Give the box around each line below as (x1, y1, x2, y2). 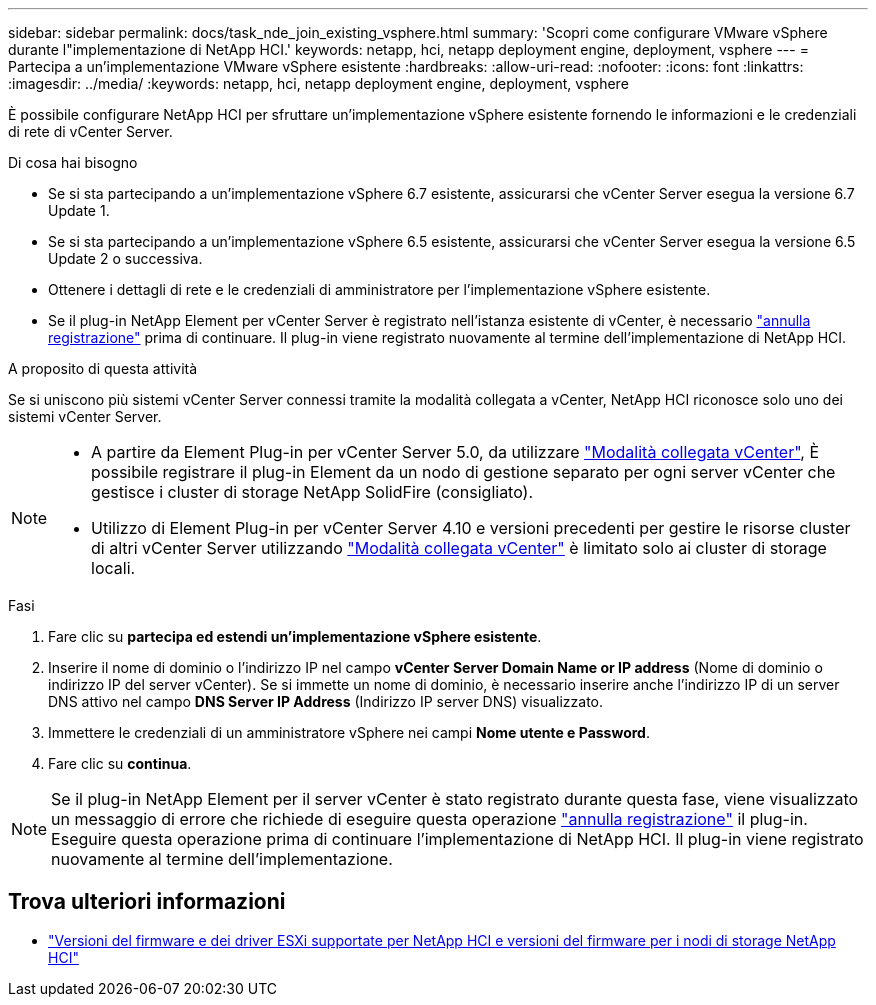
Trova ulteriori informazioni (8, 889, 286, 915)
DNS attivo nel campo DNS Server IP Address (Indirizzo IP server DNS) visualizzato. (48, 693, 604, 710)
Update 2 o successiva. (48, 250, 203, 267)
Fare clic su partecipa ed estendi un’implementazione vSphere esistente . (48, 628, 542, 645)
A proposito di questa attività (8, 360, 198, 377)
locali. (91, 558, 136, 578)
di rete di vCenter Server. (8, 123, 173, 140)
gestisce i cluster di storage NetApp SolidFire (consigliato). (91, 482, 534, 502)
